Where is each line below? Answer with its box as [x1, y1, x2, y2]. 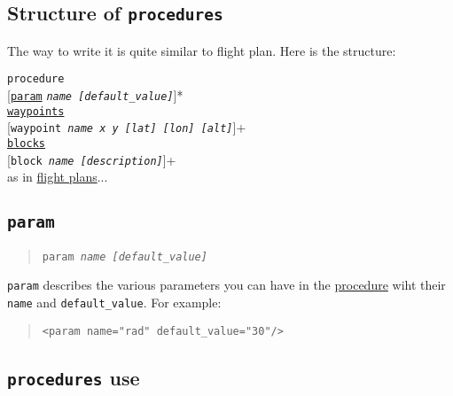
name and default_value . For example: [7, 293, 222, 311]
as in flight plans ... [7, 167, 108, 186]
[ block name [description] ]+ [7, 150, 176, 168]
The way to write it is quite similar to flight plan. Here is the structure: [7, 41, 396, 59]
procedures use [7, 363, 140, 391]
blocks [7, 137, 45, 150]
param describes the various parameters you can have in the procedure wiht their [7, 276, 446, 294]
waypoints [7, 105, 65, 118]
